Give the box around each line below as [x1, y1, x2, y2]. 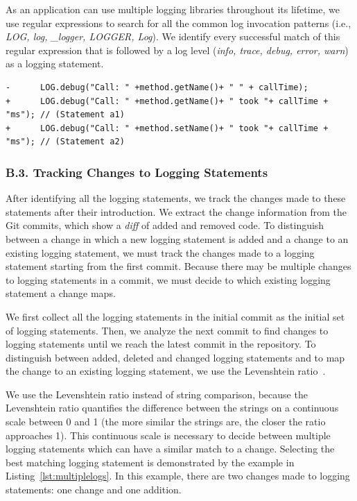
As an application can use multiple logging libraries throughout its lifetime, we [6, 2, 340, 16]
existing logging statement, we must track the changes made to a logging [6, 245, 315, 260]
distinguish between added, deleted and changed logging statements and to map [6, 350, 345, 364]
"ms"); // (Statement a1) [6, 110, 125, 120]
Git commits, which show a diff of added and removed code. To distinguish [6, 218, 324, 232]
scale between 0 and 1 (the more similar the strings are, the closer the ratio [6, 414, 326, 429]
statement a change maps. [6, 286, 116, 300]
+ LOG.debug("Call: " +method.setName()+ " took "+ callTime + [6, 123, 329, 133]
